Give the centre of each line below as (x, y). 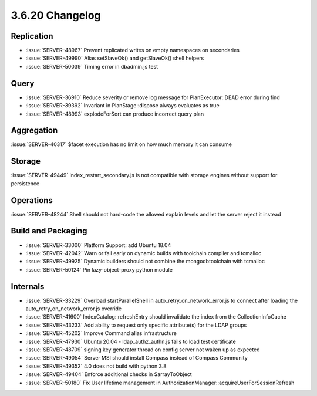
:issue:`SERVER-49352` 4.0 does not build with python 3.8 (96, 366)
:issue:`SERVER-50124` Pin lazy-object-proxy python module (99, 269)
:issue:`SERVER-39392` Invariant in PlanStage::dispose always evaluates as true (122, 106)
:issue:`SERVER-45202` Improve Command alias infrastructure (101, 333)
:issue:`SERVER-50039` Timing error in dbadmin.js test (92, 66)
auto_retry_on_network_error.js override (74, 309)
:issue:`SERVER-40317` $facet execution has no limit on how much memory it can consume (121, 144)
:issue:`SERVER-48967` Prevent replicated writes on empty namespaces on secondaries (133, 50)
